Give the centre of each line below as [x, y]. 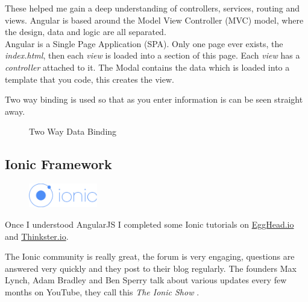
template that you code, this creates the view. [90, 79]
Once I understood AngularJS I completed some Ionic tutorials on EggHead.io [149, 224]
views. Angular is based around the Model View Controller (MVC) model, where [154, 20]
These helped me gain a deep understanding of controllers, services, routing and [152, 8]
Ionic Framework [58, 164]
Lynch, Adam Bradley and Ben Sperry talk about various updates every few [146, 280]
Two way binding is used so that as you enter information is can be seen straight [154, 99]
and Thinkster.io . [37, 236]
